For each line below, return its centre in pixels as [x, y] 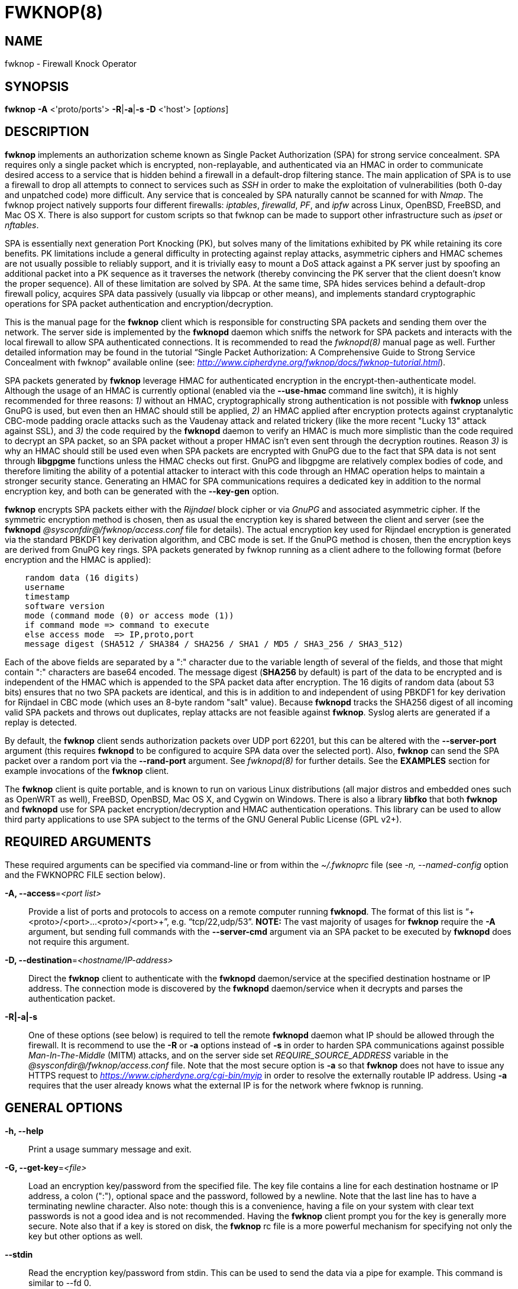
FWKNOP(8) [54, 12]
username [45, 587]
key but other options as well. [86, 1236]
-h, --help [24, 1131]
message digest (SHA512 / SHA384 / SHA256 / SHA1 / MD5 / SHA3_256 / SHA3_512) [214, 644]
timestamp [47, 596]
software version [64, 606]
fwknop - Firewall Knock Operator [71, 64]
